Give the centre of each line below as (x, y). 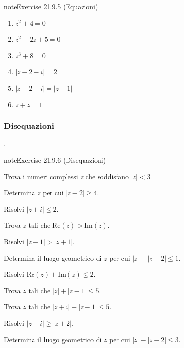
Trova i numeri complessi (41, 176)
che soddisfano (107, 176)
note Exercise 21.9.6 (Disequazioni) (55, 160)
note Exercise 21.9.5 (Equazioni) (51, 6)
